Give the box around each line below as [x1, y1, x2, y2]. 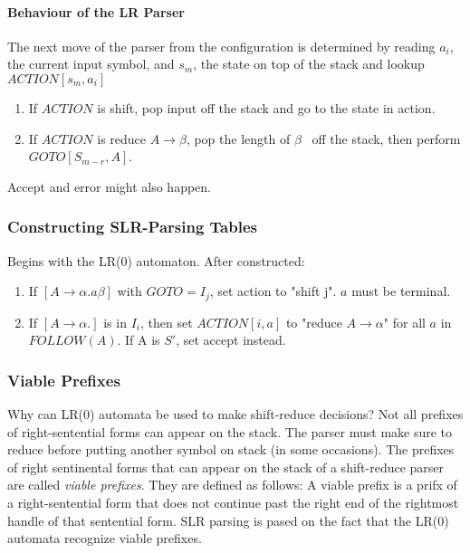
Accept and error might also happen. [7, 176, 211, 195]
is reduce [97, 129, 147, 148]
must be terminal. [351, 281, 451, 300]
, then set [139, 312, 193, 331]
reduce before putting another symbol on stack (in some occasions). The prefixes [7, 440, 455, 459]
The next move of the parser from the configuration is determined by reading [7, 36, 436, 55]
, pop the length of [186, 129, 291, 148]
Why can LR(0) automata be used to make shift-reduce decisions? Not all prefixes [7, 405, 464, 424]
